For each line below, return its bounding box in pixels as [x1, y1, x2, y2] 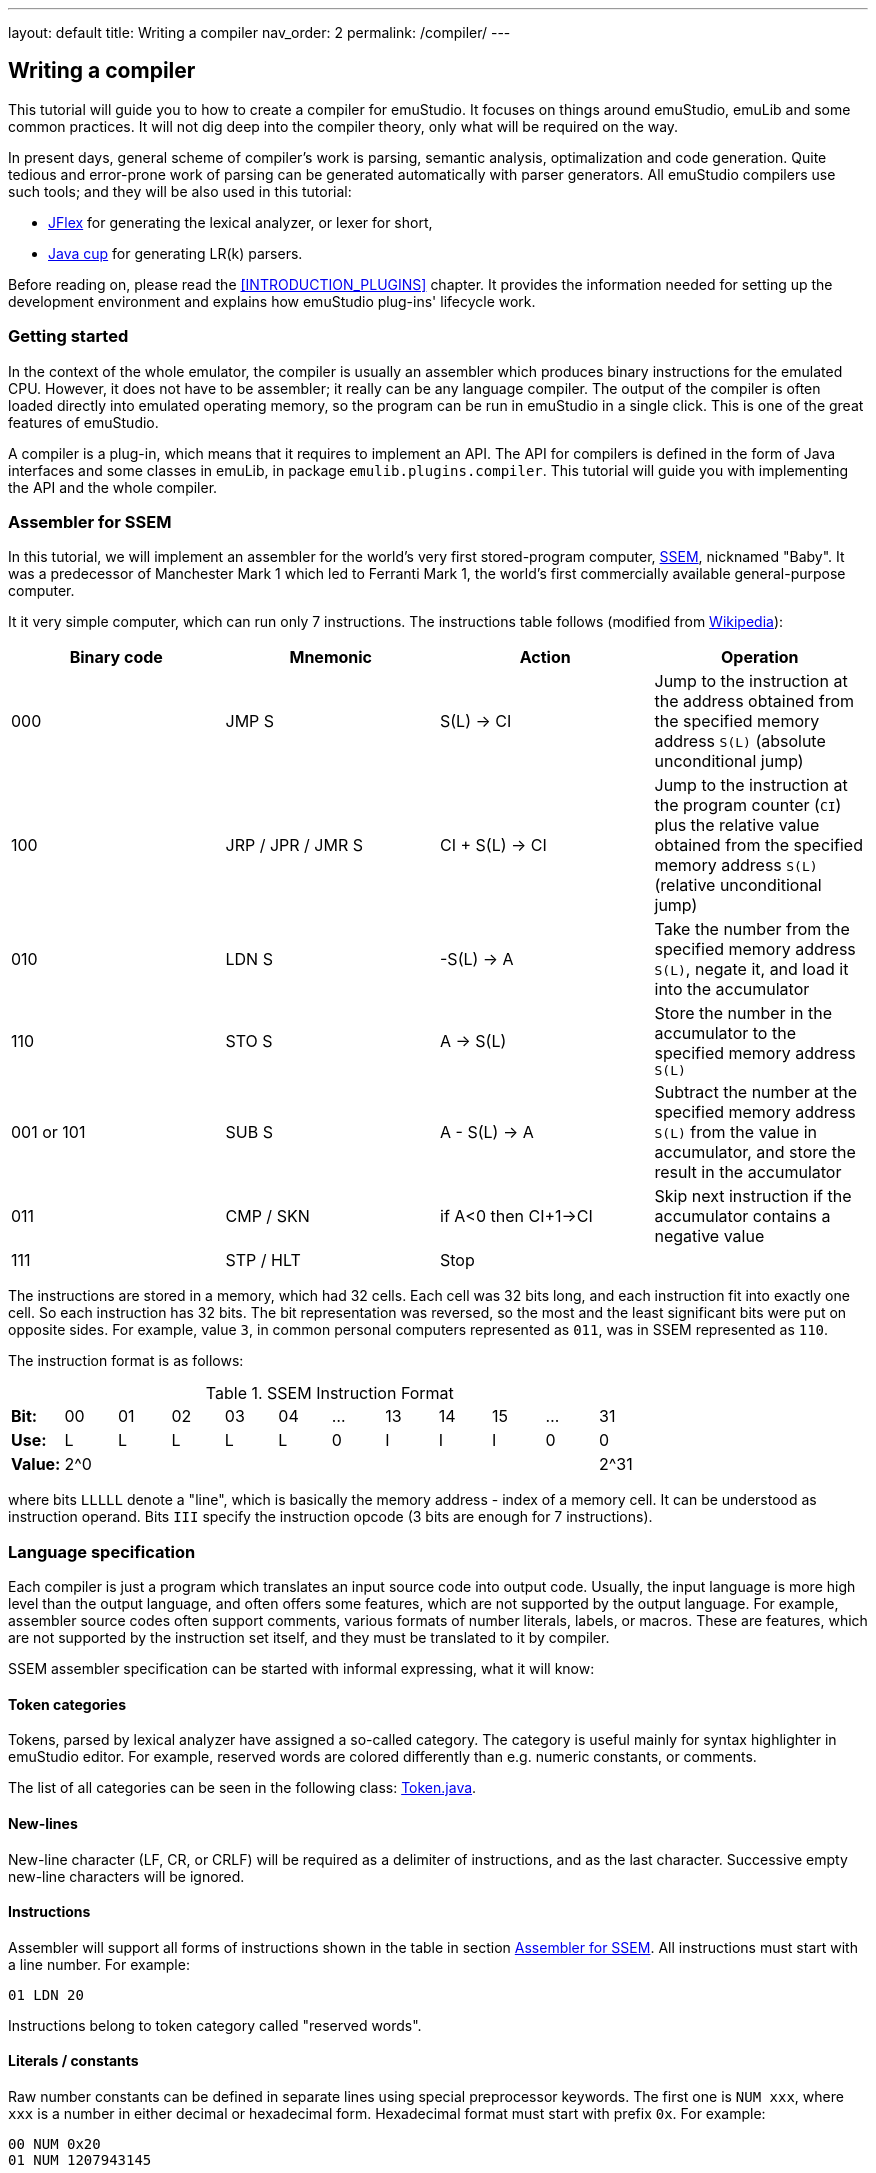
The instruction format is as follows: [8, 1352, 244, 1370]
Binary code [69, 647, 163, 668]
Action [519, 647, 571, 668]
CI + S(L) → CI [440, 835, 547, 856]
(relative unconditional [654, 875, 822, 896]
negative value [654, 1226, 765, 1247]
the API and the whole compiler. [8, 478, 218, 496]
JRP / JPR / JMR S [225, 835, 363, 856]
